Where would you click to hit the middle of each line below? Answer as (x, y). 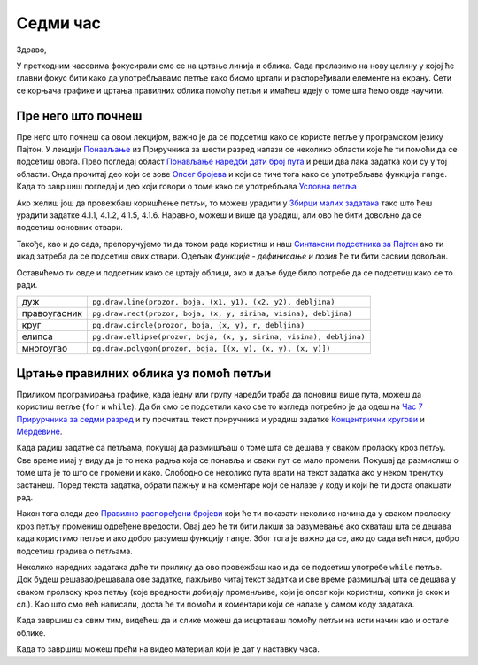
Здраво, (32, 50)
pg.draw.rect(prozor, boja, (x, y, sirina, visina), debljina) (222, 313)
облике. (31, 632)
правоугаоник (52, 313)
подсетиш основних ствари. (70, 228)
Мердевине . (39, 431)
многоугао (45, 348)
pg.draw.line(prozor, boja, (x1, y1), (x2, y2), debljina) (213, 302)
